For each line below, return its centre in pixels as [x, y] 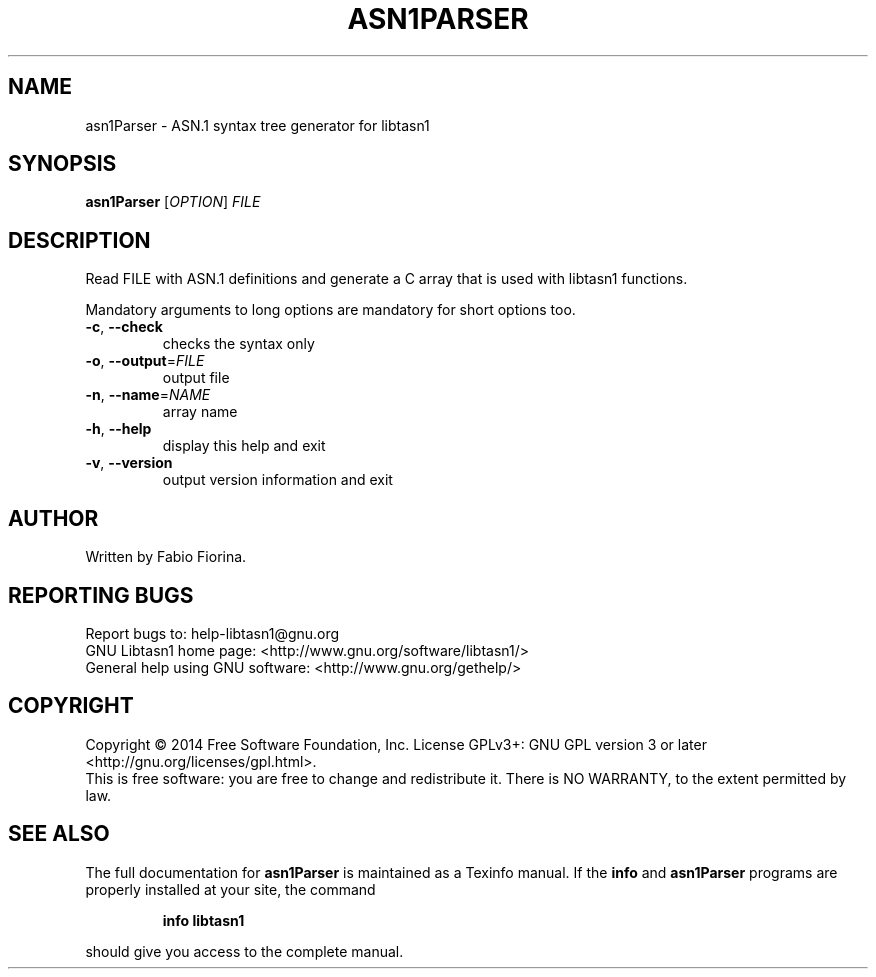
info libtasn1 [203, 920]
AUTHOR [53, 518]
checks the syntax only [238, 344]
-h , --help [118, 429]
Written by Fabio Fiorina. [166, 557]
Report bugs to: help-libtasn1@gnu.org [212, 633]
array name [200, 412]
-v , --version [129, 463]
